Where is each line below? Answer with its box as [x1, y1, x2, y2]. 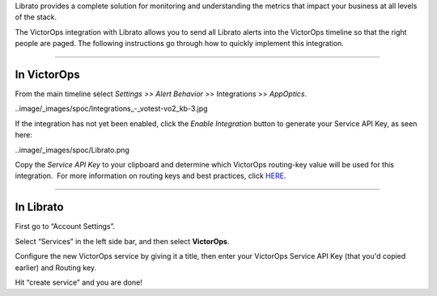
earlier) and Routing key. [15, 263, 97, 273]
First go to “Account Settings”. [15, 222, 116, 231]
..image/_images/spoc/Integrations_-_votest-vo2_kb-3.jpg [15, 104, 208, 113]
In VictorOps [15, 67, 80, 81]
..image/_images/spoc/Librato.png [15, 145, 129, 154]
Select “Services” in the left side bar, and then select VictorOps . [15, 236, 230, 246]
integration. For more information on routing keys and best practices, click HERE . [15, 171, 286, 181]
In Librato [15, 201, 64, 214]
